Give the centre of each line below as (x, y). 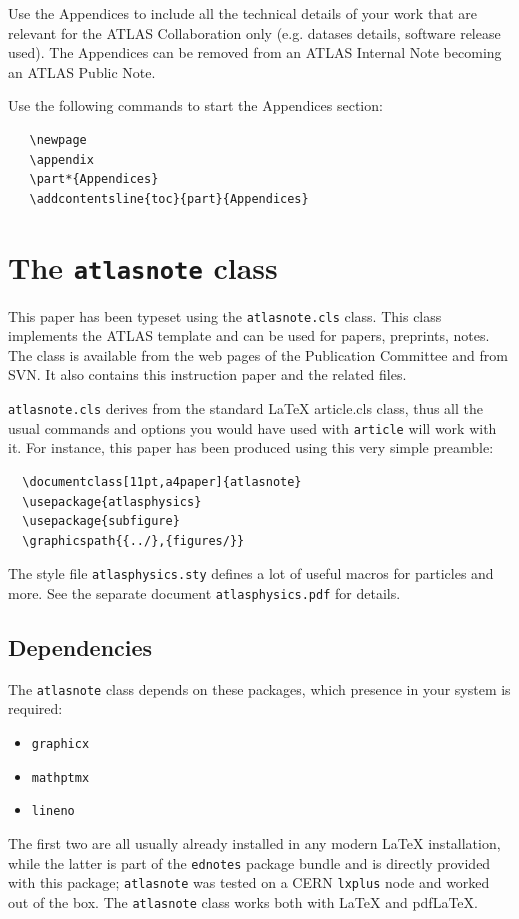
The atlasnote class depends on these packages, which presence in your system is (259, 688)
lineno (53, 811)
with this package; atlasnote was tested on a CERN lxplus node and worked (249, 882)
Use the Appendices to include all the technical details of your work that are (242, 13)
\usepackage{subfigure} (101, 521)
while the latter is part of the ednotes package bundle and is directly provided (249, 862)
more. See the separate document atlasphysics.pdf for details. (204, 592)
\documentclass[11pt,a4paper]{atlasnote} (162, 481)
